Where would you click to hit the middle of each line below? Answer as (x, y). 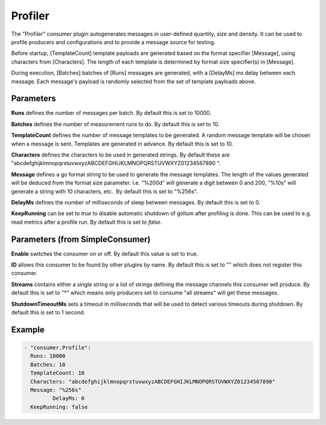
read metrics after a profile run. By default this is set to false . (87, 222)
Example (28, 329)
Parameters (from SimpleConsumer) (81, 239)
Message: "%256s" (56, 390)
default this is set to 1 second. (48, 312)
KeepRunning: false (59, 407)
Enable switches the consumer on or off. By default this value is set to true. (105, 253)
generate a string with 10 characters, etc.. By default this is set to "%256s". (105, 191)
